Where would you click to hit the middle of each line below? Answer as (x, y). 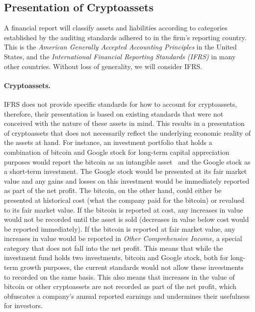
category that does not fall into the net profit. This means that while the (114, 248)
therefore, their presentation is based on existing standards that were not (114, 113)
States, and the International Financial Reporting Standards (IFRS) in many (120, 56)
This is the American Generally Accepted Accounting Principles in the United (120, 47)
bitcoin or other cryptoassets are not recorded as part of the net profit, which (120, 286)
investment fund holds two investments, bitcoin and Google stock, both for (116, 257)
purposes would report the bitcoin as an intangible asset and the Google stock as (127, 161)
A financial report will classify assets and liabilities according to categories (116, 28)
